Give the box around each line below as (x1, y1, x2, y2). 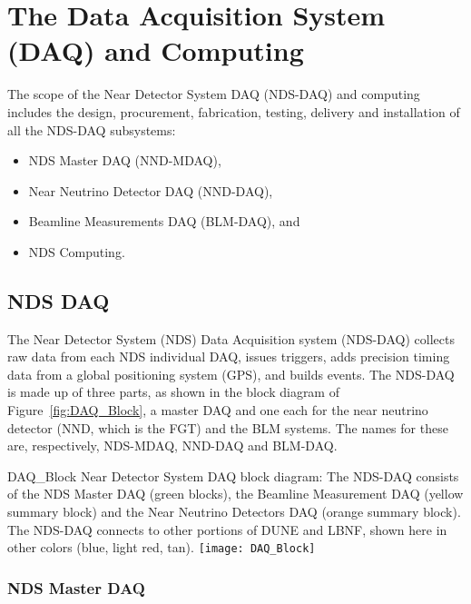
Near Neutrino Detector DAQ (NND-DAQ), (28, 181, 273, 200)
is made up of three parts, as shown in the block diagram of (7, 382, 339, 401)
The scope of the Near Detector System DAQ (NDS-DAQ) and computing (7, 84, 420, 104)
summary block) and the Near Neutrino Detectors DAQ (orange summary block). (7, 502, 461, 521)
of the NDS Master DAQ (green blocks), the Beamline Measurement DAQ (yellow (7, 484, 464, 503)
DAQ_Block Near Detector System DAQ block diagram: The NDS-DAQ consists (7, 466, 459, 485)
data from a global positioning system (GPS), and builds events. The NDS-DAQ (7, 364, 455, 383)
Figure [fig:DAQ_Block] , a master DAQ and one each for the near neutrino (7, 401, 428, 420)
